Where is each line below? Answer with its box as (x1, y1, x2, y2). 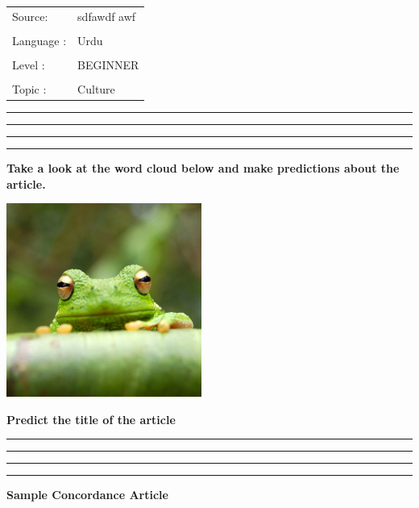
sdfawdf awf (77, 7, 136, 24)
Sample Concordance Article (6, 486, 168, 503)
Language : (12, 31, 67, 48)
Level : (12, 56, 45, 73)
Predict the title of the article (6, 410, 176, 427)
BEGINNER (77, 56, 139, 73)
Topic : (12, 81, 47, 98)
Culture (77, 81, 115, 98)
